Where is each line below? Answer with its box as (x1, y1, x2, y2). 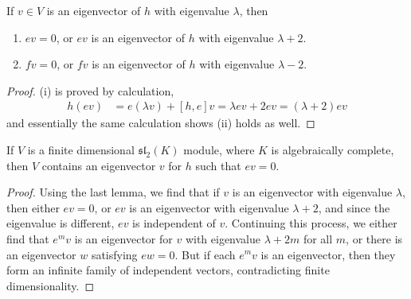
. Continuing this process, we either (225, 215, 397, 231)
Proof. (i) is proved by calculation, (6, 82, 174, 99)
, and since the (318, 199, 390, 216)
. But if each (174, 246, 236, 262)
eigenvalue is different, (6, 215, 115, 231)
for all (303, 230, 333, 247)
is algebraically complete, (271, 142, 394, 157)
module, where (183, 142, 255, 157)
